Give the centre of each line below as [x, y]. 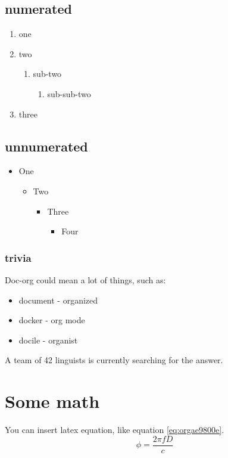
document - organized [58, 300]
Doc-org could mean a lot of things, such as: [85, 279]
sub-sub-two [69, 93]
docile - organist [48, 340]
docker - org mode [52, 320]
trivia [18, 257]
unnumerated [46, 146]
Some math [52, 401]
